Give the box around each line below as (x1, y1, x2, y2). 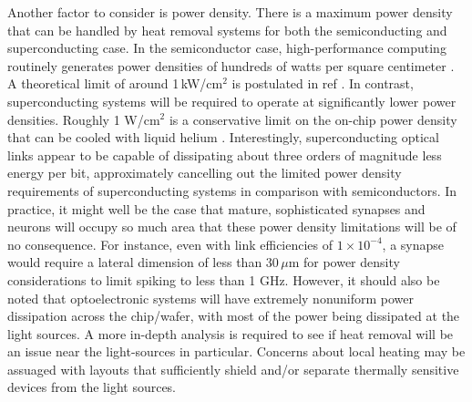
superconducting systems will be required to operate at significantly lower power (7, 91, 457, 110)
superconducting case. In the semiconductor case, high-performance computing (7, 38, 446, 57)
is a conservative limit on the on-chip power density (169, 109, 457, 129)
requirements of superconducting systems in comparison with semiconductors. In (7, 180, 457, 200)
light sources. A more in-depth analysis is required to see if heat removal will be (7, 324, 454, 343)
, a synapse (382, 234, 445, 253)
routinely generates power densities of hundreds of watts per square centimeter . (7, 56, 455, 75)
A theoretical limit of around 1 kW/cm (7, 74, 223, 93)
